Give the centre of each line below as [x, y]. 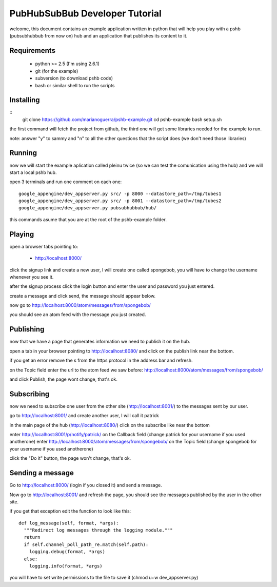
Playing [22, 234]
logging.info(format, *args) [66, 566]
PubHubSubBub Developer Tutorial [85, 13]
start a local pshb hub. [33, 172]
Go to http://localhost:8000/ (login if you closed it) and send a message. [86, 485]
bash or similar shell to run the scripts [75, 85]
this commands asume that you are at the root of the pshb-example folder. [88, 219]
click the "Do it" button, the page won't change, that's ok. [70, 458]
